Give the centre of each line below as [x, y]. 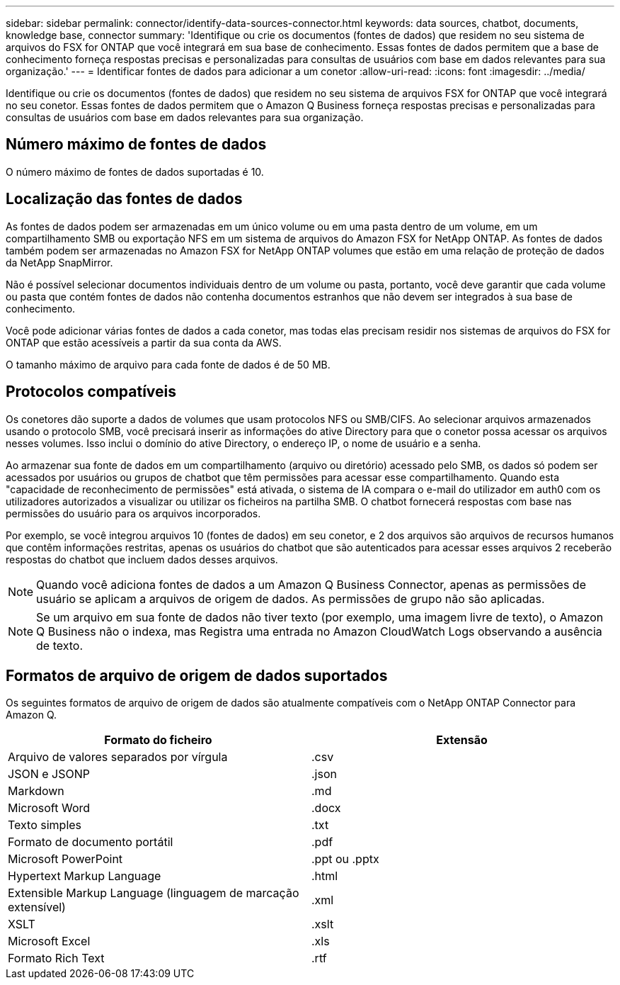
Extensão [462, 740]
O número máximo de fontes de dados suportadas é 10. [135, 171]
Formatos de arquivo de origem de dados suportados [197, 675]
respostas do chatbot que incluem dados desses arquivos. [142, 559]
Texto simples [45, 825]
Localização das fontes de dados [124, 199]
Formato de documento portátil [91, 842]
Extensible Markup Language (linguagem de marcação [154, 893]
